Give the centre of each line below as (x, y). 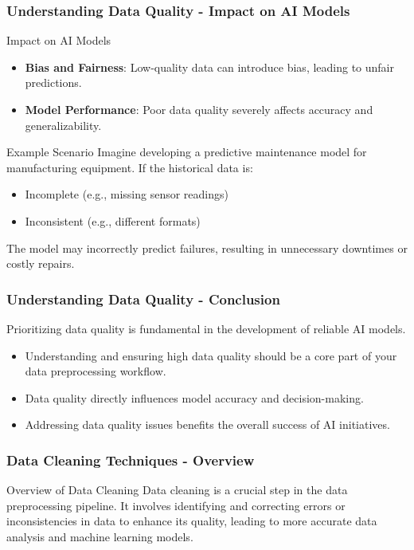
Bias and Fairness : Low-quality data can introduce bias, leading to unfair (209, 67)
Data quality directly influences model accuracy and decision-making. (194, 397)
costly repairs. (41, 263)
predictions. (53, 82)
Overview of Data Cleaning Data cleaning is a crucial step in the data (177, 490)
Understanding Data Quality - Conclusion (143, 299)
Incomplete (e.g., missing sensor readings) (127, 194)
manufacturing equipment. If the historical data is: (130, 167)
